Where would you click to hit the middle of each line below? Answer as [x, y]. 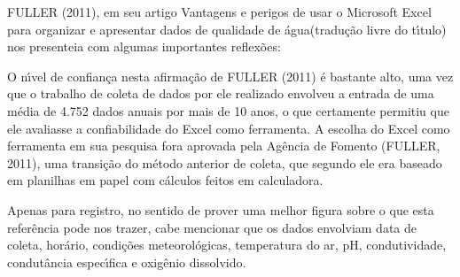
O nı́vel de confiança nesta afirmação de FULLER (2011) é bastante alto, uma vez [230, 76]
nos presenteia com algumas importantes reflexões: [144, 46]
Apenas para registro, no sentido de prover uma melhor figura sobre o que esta [221, 209]
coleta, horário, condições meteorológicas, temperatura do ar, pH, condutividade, [227, 245]
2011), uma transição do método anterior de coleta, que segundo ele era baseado [225, 162]
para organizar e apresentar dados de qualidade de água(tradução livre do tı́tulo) [227, 29]
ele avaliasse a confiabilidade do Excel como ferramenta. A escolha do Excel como [229, 128]
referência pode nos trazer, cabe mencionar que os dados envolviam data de [212, 227]
